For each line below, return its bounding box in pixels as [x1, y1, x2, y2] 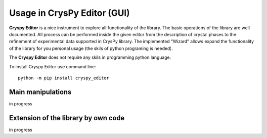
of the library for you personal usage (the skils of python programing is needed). [9, 45, 173, 51]
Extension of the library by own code [9, 114, 125, 122]
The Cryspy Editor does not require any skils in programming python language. [9, 54, 171, 60]
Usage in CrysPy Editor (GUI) [9, 7, 130, 18]
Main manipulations [9, 88, 72, 96]
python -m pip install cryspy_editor [18, 75, 110, 81]
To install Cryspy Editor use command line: [9, 63, 96, 69]
